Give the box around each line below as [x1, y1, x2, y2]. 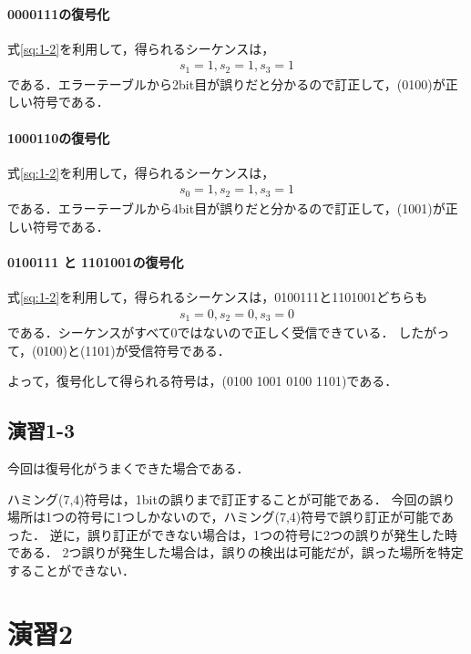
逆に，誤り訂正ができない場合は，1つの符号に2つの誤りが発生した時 [49, 524, 457, 544]
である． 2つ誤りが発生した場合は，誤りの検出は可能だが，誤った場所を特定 [7, 543, 464, 562]
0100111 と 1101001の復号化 [7, 252, 184, 271]
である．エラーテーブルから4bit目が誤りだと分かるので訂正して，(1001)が [7, 198, 445, 217]
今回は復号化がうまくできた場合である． [7, 458, 250, 477]
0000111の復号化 [7, 4, 110, 23]
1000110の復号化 [7, 128, 110, 147]
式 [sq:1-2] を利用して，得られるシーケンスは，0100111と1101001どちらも [7, 286, 428, 306]
